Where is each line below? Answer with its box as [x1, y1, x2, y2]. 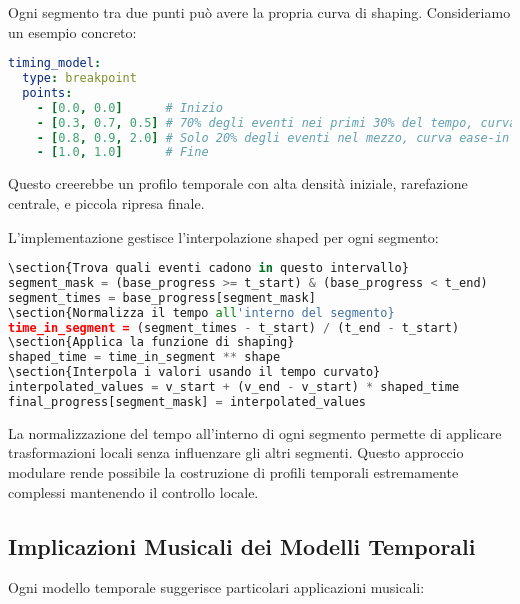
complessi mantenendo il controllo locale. [8, 481, 259, 502]
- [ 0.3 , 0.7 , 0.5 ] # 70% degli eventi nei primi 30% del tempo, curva [36, 115, 517, 130]
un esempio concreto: [8, 21, 137, 42]
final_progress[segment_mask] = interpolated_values [8, 394, 366, 409]
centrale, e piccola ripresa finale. [8, 192, 205, 213]
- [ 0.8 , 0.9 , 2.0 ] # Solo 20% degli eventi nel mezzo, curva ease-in [36, 130, 510, 145]
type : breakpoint [22, 71, 137, 86]
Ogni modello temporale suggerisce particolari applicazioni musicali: [8, 577, 425, 598]
